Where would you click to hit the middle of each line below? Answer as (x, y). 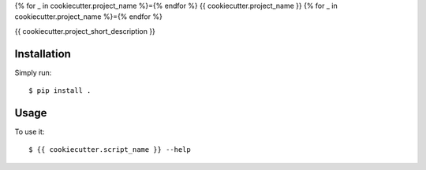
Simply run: (33, 72)
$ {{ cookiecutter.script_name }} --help (110, 150)
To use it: (30, 131)
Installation (43, 54)
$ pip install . (60, 91)
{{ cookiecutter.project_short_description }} (85, 31)
